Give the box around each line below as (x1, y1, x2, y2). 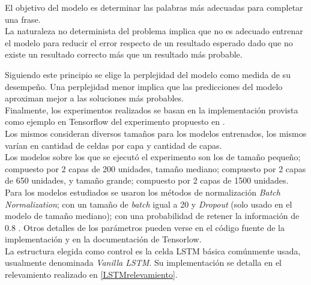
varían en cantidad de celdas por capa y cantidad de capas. (5, 139, 222, 151)
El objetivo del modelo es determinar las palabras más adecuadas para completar (5, 1, 303, 13)
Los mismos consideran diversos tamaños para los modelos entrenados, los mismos (5, 127, 307, 139)
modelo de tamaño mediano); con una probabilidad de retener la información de (5, 209, 300, 222)
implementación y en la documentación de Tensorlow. (5, 233, 202, 245)
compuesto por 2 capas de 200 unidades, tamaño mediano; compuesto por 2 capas (5, 162, 306, 175)
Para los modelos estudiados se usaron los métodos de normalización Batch (5, 185, 280, 198)
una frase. (5, 13, 41, 25)
